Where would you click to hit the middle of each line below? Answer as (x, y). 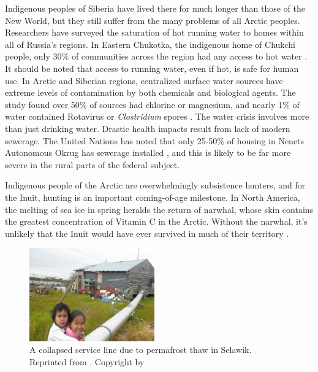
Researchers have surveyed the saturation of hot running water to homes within (154, 32)
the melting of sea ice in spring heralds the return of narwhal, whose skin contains (159, 209)
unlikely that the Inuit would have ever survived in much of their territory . (147, 233)
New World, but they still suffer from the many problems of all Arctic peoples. (153, 20)
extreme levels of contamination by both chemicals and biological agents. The (150, 92)
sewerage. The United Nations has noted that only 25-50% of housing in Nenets (155, 140)
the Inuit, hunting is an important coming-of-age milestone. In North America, (153, 197)
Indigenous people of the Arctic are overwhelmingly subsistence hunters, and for (155, 185)
